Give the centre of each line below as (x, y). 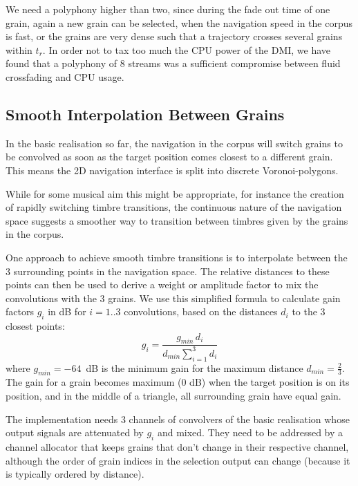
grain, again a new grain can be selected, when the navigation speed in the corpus (179, 22)
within (19, 49)
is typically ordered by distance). (75, 474)
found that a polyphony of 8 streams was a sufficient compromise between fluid (173, 63)
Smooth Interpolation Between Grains (145, 114)
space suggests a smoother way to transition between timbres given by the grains (177, 220)
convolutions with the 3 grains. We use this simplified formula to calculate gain (173, 298)
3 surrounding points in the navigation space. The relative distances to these (168, 271)
